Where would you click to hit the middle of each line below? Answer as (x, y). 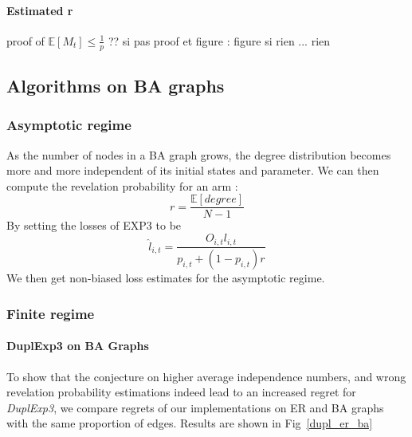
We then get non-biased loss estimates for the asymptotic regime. (166, 278)
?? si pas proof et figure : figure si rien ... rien (219, 40)
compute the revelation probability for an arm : (122, 185)
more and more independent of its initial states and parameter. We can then (193, 170)
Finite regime (51, 313)
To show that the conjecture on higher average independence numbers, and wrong (206, 376)
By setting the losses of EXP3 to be (94, 225)
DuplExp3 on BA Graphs (78, 346)
